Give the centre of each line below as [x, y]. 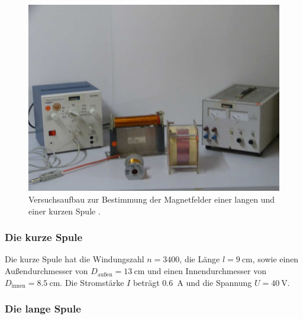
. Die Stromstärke [92, 282]
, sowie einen [275, 259]
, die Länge [200, 259]
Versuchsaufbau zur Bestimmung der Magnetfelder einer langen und [151, 199]
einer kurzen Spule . [65, 211]
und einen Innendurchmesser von [207, 271]
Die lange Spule [43, 309]
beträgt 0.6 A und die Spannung [192, 282]
